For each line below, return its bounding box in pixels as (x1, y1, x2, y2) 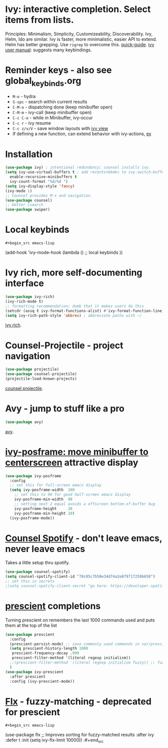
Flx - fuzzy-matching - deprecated (5, 696, 151, 707)
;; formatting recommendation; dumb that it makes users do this (5, 303, 144, 308)
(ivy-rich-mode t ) (5, 299, 43, 304)
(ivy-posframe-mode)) (9, 515, 55, 520)
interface (5, 278, 44, 289)
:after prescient (9, 674, 46, 679)
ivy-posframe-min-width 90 (14, 497, 72, 502)
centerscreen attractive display (5, 457, 138, 468)
